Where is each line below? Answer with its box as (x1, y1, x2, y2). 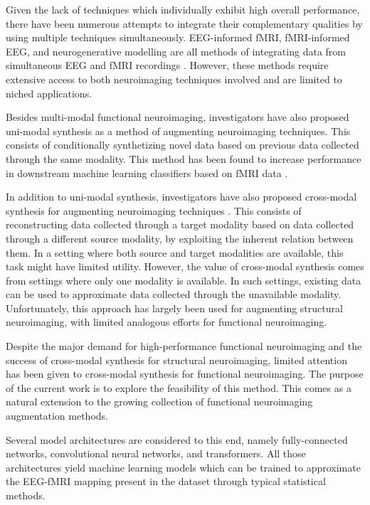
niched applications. (6, 85, 92, 100)
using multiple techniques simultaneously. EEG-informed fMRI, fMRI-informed (6, 30, 350, 45)
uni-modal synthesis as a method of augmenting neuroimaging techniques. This (6, 123, 351, 138)
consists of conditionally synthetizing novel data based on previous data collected (6, 137, 359, 152)
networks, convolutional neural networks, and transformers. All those (6, 446, 306, 461)
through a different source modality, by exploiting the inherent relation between (6, 230, 354, 245)
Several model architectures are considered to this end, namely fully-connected (6, 432, 348, 447)
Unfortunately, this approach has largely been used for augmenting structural (6, 300, 343, 315)
